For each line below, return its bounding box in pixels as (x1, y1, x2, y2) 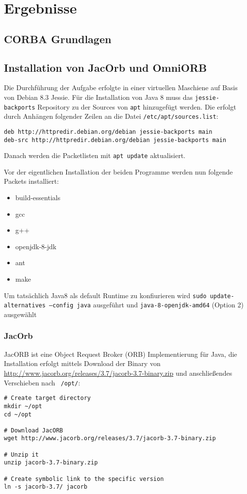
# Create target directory (4, 395, 91, 402)
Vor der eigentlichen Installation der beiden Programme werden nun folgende (4, 166, 233, 176)
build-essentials (15, 192, 61, 203)
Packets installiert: (4, 176, 59, 186)
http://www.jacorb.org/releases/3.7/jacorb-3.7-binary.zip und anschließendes (4, 367, 232, 378)
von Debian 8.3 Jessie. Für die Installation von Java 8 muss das (4, 92, 193, 102)
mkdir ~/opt (4, 402, 42, 410)
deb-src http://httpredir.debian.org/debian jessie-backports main (4, 136, 227, 143)
